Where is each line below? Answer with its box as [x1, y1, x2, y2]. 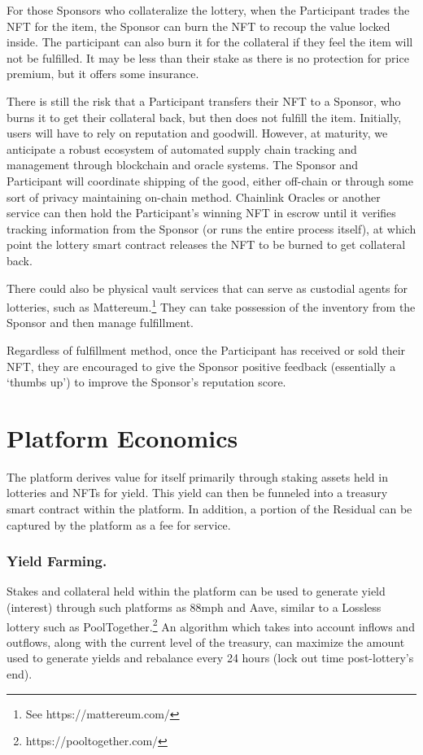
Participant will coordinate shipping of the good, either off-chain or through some [7, 172, 413, 189]
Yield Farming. [7, 551, 107, 571]
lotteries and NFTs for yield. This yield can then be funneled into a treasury [7, 484, 388, 501]
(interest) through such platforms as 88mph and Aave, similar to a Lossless [7, 599, 382, 616]
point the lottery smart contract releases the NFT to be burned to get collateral [7, 236, 406, 253]
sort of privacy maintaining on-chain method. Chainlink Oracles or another [7, 188, 381, 205]
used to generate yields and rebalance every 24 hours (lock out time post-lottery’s [7, 649, 414, 666]
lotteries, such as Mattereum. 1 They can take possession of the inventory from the [7, 296, 416, 315]
